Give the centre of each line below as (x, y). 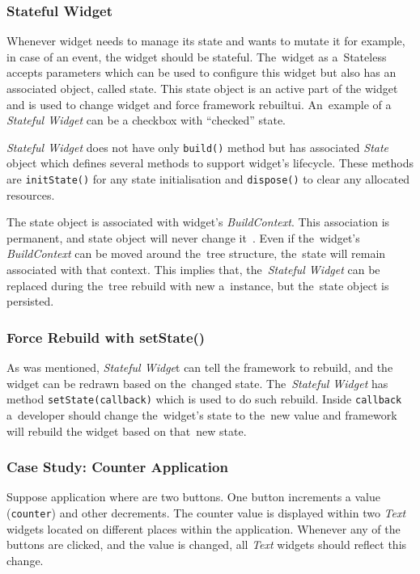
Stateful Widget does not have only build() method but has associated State (198, 147)
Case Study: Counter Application (117, 467)
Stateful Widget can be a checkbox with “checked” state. (146, 120)
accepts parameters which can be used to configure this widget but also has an (202, 72)
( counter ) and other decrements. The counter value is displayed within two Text (206, 512)
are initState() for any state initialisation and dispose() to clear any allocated (208, 179)
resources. (31, 194)
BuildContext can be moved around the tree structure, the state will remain (196, 253)
